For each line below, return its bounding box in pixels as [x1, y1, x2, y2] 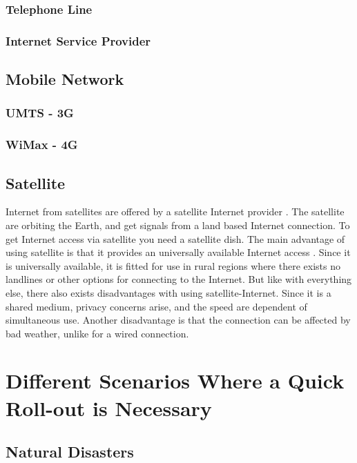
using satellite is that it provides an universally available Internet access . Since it [6, 245, 351, 259]
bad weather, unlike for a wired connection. [6, 326, 189, 340]
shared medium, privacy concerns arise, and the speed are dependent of [6, 299, 307, 313]
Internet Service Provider [6, 32, 151, 49]
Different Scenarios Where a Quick [6, 366, 345, 395]
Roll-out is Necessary [6, 393, 212, 422]
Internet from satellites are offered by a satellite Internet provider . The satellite [6, 204, 345, 219]
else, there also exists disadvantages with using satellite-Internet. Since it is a [6, 285, 331, 299]
